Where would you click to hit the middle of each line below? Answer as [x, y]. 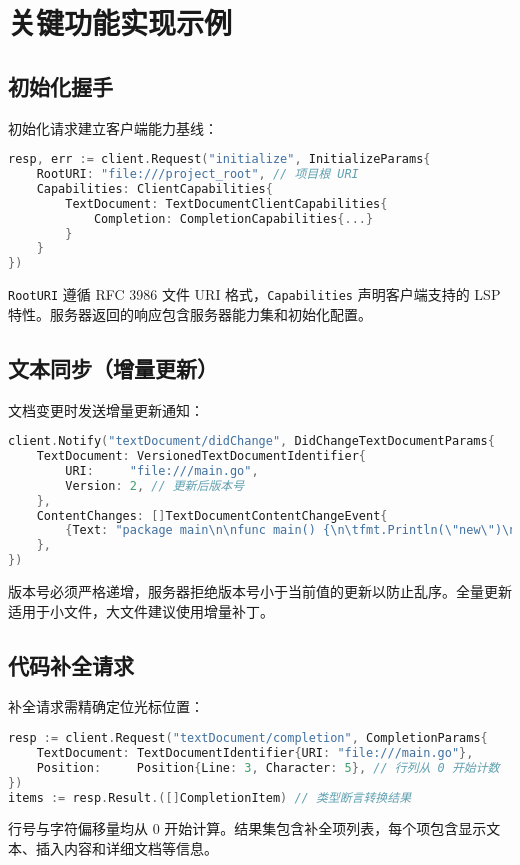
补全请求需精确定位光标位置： [106, 706]
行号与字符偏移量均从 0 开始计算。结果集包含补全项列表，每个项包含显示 [247, 828]
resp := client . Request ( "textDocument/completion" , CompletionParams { [248, 738]
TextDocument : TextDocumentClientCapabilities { [226, 203]
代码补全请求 [71, 664]
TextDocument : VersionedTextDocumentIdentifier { [201, 456]
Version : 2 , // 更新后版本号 [155, 485]
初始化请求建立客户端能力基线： [113, 127]
